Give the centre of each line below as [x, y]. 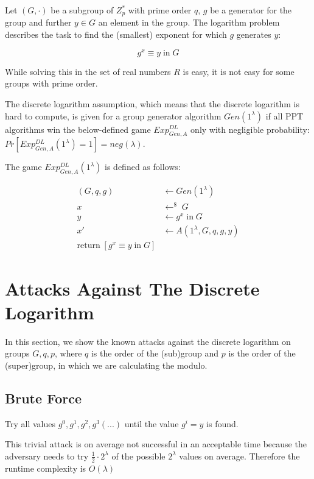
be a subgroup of [82, 10]
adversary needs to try [47, 456]
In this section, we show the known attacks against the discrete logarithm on [148, 341]
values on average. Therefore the [239, 456]
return [89, 246]
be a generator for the [251, 10]
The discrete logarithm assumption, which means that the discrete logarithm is [152, 103]
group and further [38, 22]
